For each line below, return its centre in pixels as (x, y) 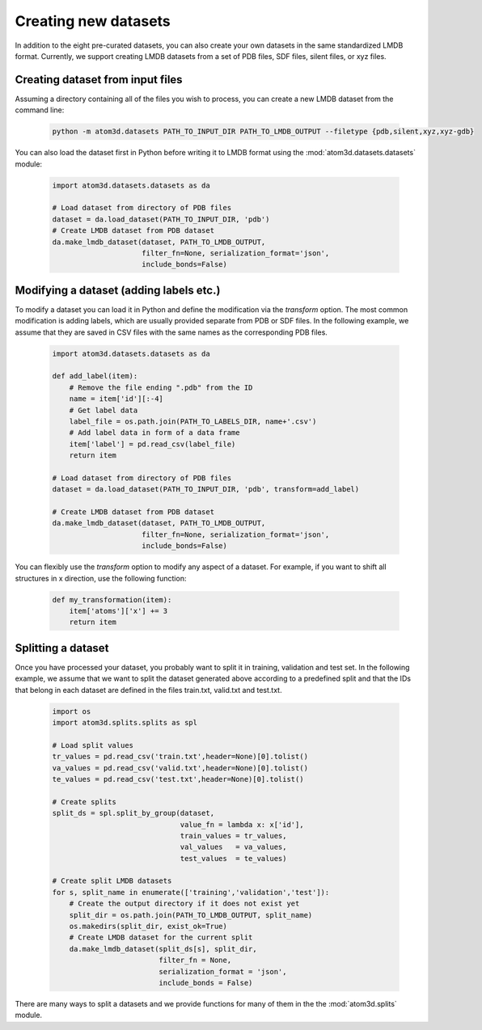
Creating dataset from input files (99, 80)
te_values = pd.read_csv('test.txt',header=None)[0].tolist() (178, 779)
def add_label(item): (95, 376)
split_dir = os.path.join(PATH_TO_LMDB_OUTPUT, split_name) (191, 915)
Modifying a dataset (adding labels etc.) (118, 290)
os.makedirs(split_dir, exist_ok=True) (148, 927)
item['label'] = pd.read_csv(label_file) (152, 444)
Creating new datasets (93, 21)
